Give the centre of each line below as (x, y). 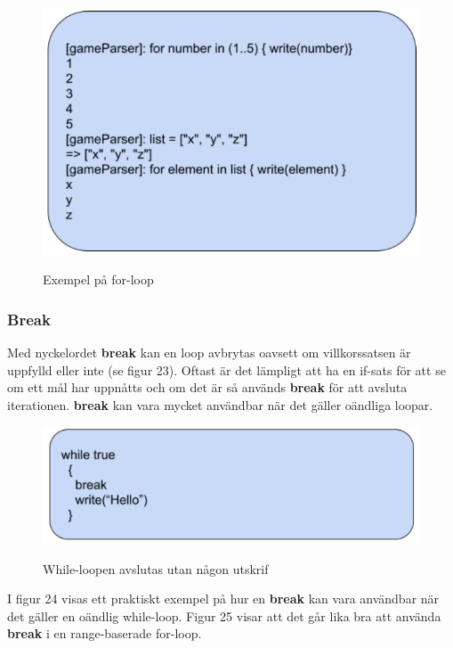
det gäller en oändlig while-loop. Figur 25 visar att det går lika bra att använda (224, 615)
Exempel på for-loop (98, 279)
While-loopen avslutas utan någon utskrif (156, 568)
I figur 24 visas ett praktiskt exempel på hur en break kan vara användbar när (223, 599)
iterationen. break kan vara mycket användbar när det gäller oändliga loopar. (220, 404)
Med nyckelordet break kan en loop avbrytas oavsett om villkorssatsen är (209, 352)
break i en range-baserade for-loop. (105, 633)
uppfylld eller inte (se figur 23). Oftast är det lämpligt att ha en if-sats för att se (226, 369)
